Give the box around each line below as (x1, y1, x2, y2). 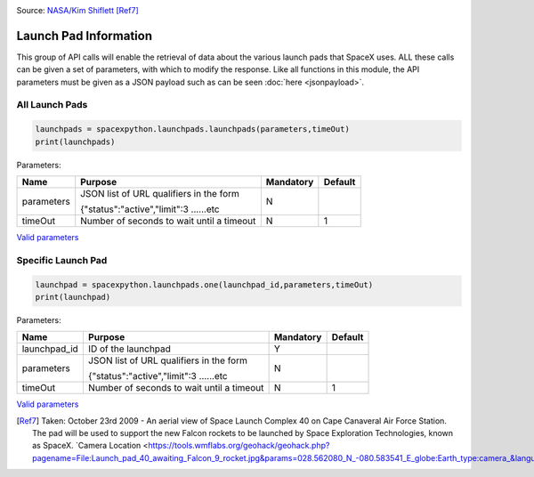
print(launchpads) (35, 136, 116, 147)
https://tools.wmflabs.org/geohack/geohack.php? (148, 441, 330, 451)
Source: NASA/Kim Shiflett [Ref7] (16, 5, 139, 15)
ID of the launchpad (87, 343, 171, 355)
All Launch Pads (16, 99, 88, 111)
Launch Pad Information (16, 28, 153, 44)
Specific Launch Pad (16, 254, 108, 266)
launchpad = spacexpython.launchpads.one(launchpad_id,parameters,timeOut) (35, 279, 374, 289)
